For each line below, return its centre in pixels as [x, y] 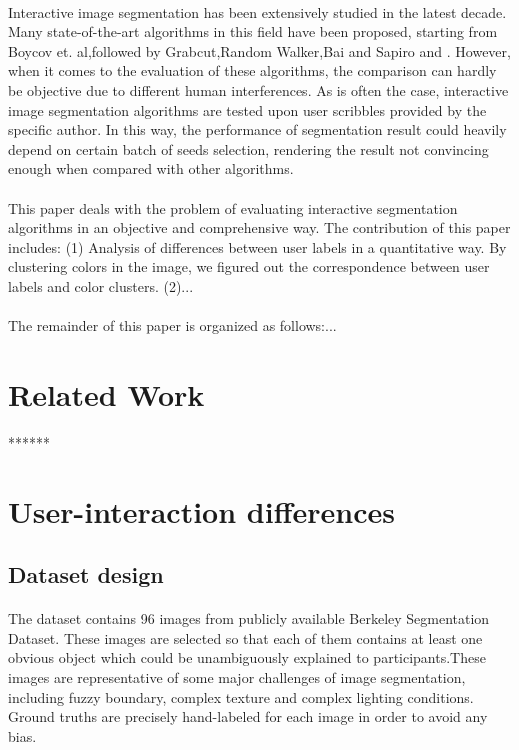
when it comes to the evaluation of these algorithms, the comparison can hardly [252, 70]
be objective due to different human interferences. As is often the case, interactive [258, 89]
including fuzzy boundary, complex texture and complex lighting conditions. [241, 696]
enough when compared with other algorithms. [151, 168]
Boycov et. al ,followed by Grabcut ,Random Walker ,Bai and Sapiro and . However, [259, 50]
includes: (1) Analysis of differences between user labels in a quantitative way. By [257, 246]
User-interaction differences [201, 510]
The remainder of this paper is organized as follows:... [172, 325]
